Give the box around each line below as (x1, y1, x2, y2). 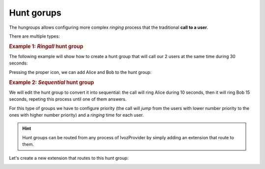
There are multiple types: (9, 33, 60, 39)
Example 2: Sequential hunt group (9, 79, 94, 85)
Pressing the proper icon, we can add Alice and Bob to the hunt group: (9, 69, 152, 75)
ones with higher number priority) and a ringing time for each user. (9, 112, 144, 118)
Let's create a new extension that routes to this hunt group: (9, 155, 129, 161)
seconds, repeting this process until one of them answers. (9, 96, 127, 102)
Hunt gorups (9, 7, 61, 18)
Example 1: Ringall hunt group (9, 43, 83, 50)
